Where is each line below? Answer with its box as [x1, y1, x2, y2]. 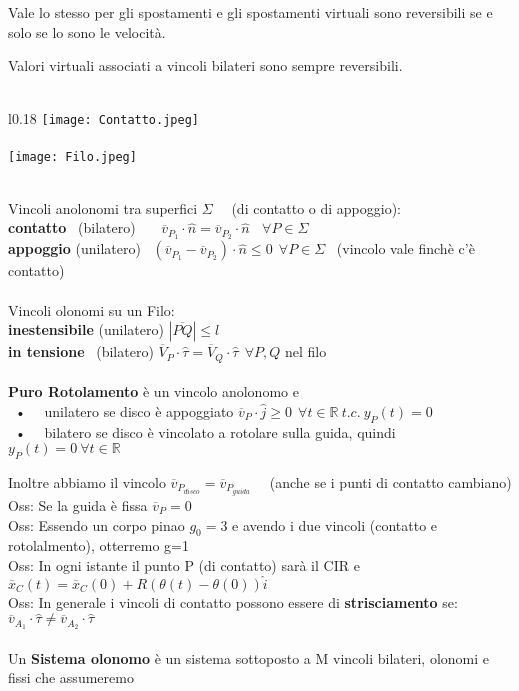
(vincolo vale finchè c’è [336, 238, 475, 259]
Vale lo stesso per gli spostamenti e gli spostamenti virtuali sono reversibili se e [8, 2, 493, 22]
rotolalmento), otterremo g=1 [8, 535, 189, 556]
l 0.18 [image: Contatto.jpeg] [8, 108, 199, 129]
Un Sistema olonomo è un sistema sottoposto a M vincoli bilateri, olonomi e [8, 647, 490, 668]
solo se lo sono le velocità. [8, 21, 166, 42]
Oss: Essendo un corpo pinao [8, 514, 185, 535]
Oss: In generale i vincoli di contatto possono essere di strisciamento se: [8, 591, 458, 612]
